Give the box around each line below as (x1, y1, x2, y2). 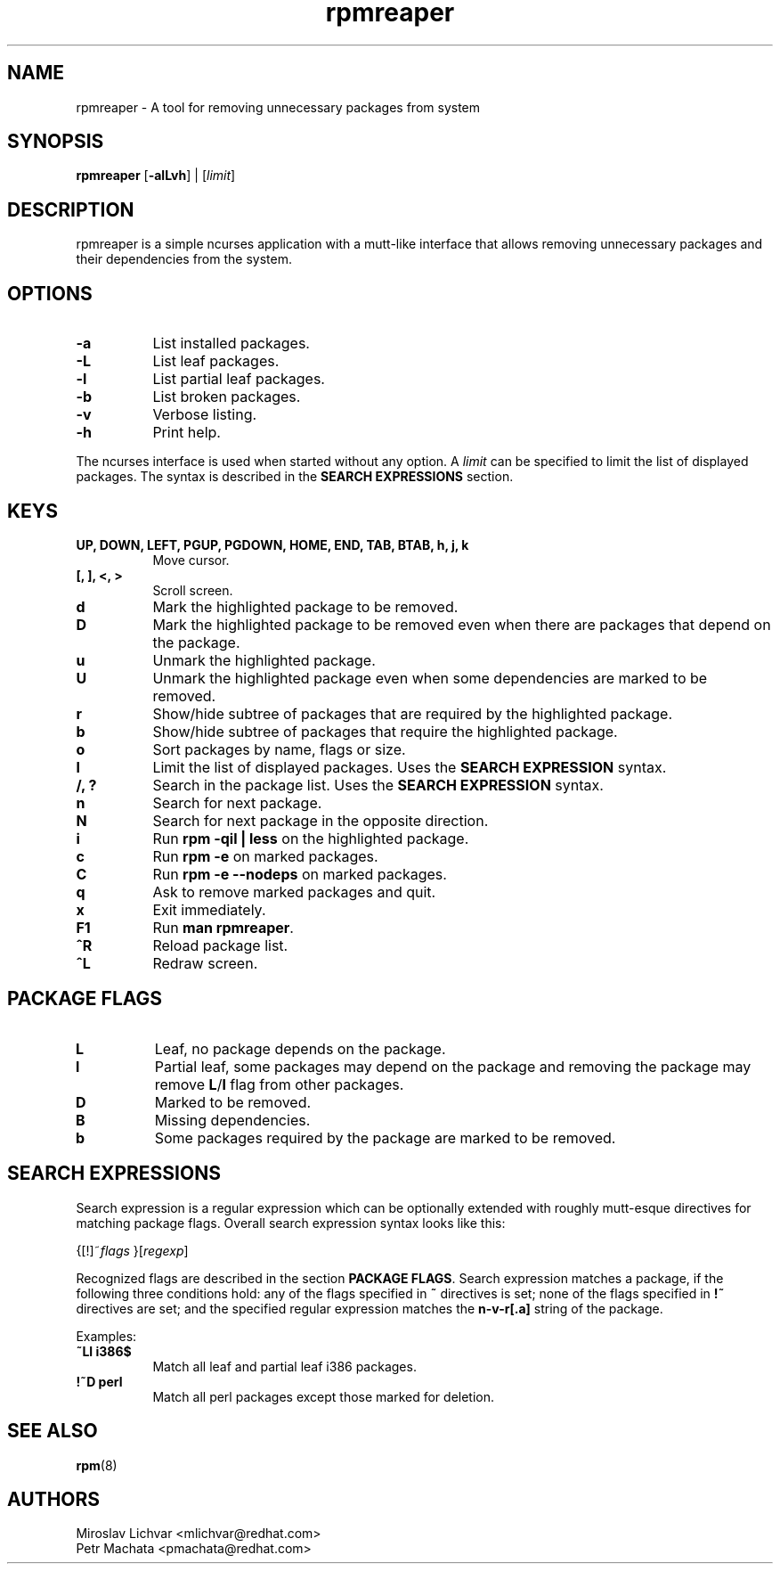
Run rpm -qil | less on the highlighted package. (152, 829, 469, 847)
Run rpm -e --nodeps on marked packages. (152, 864, 447, 883)
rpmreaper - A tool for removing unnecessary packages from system (76, 99, 481, 115)
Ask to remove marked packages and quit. (152, 882, 436, 901)
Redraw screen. (152, 953, 258, 972)
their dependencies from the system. (76, 251, 292, 267)
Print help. (152, 423, 221, 442)
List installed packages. (152, 334, 310, 353)
